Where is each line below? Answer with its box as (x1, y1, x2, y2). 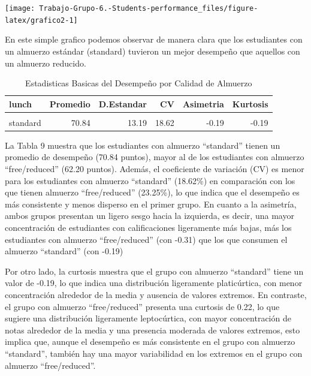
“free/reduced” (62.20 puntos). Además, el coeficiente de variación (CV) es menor (5, 163, 304, 175)
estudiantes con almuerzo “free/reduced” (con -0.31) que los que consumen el (5, 233, 288, 245)
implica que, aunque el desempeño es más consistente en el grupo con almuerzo (5, 335, 295, 348)
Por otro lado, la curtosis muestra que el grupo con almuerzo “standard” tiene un (5, 264, 304, 277)
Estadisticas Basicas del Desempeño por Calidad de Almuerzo (25, 77, 252, 89)
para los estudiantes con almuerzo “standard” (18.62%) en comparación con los (5, 174, 295, 187)
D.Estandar (98, 97, 147, 110)
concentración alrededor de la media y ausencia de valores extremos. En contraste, (5, 288, 307, 300)
